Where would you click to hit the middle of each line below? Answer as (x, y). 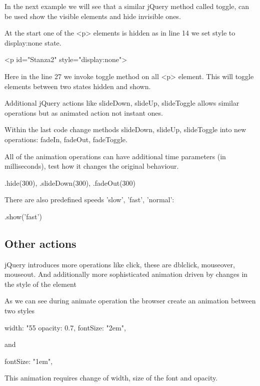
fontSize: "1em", (29, 361)
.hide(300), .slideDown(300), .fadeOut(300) (70, 182)
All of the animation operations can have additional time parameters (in (115, 156)
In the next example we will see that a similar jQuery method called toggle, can (127, 6)
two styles (20, 311)
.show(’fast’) (23, 216)
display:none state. (33, 42)
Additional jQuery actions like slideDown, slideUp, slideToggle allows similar (122, 103)
